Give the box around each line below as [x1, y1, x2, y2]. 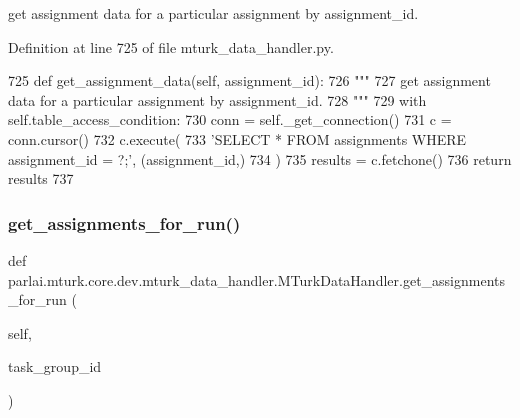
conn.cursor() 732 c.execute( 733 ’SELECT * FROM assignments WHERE [8, 128, 467, 149]
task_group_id [8, 356, 102, 377]
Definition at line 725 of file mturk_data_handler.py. [8, 36, 334, 57]
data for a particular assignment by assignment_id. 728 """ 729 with [8, 89, 427, 110]
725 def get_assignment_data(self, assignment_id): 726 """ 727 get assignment [8, 70, 491, 91]
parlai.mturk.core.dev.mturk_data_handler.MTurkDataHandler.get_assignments [8, 269, 506, 290]
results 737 [8, 168, 74, 189]
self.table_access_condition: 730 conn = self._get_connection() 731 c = [8, 109, 452, 130]
